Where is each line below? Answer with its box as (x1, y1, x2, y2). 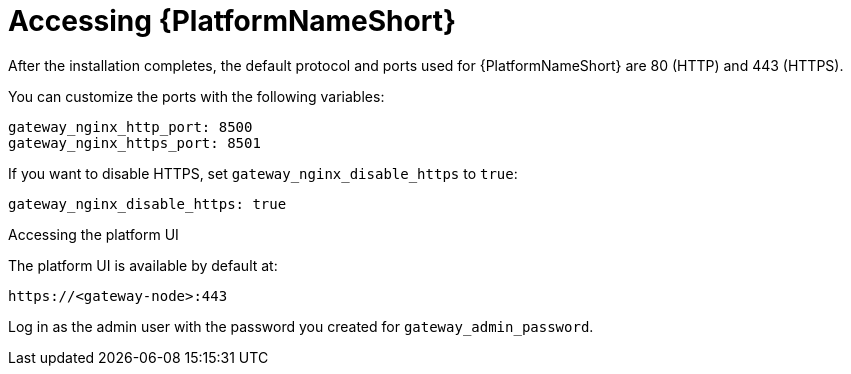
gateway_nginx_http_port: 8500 (8, 118, 253, 135)
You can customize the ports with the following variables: (8, 87, 385, 105)
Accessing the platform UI (8, 225, 179, 243)
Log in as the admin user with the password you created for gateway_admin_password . (8, 317, 594, 335)
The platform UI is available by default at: (8, 256, 278, 274)
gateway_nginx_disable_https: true (8, 195, 287, 212)
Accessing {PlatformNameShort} (8, 4, 457, 38)
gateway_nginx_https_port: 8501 (8, 134, 261, 151)
